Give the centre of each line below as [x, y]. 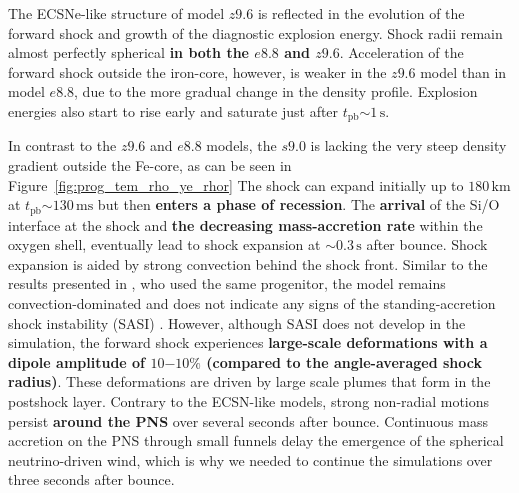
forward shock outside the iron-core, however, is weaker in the [197, 71]
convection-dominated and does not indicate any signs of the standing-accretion [252, 303]
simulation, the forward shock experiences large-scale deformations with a [248, 342]
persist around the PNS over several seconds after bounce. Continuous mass [248, 420]
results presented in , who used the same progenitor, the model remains [227, 283]
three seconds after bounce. [91, 479]
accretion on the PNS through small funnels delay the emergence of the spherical [256, 440]
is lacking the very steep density [408, 145]
